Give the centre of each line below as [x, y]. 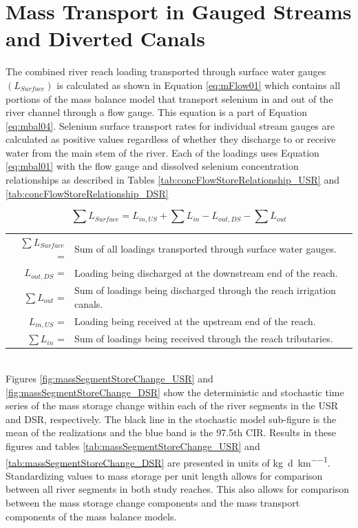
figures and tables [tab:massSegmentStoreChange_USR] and [133, 446]
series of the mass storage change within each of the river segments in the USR [172, 405]
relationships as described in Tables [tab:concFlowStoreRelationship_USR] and [172, 180]
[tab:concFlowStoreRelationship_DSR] [87, 193]
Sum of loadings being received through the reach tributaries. [203, 339]
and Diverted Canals [105, 38]
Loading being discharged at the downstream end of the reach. [206, 272]
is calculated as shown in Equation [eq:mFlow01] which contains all [199, 85]
